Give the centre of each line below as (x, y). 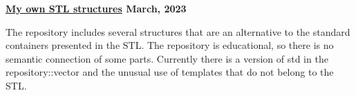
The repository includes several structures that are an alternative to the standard (178, 31)
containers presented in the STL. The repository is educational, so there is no (170, 45)
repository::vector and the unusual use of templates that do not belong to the (170, 72)
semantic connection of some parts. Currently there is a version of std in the (167, 58)
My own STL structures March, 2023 (96, 8)
